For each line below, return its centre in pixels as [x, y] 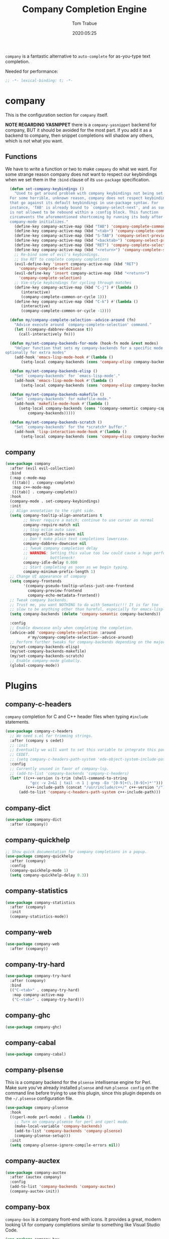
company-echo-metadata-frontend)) [64, 595]
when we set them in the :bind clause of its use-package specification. [78, 179]
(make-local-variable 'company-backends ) [58, 1126]
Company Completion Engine [84, 9]
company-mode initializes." [39, 222]
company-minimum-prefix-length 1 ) [59, 572]
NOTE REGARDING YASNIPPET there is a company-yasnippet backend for [81, 124]
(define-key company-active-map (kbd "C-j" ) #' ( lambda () [76, 287]
